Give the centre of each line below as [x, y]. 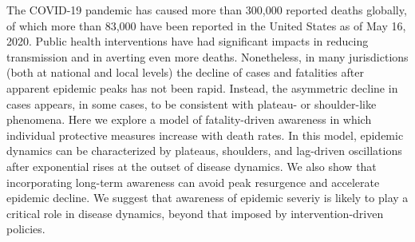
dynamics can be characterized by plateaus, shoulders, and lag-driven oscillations [204, 151]
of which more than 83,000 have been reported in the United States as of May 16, [206, 25]
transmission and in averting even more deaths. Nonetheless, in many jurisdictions [207, 56]
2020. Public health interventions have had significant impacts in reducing [188, 41]
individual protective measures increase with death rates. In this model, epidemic [205, 135]
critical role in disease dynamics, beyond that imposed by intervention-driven [195, 213]
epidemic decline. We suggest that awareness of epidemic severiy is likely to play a [207, 198]
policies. [26, 229]
